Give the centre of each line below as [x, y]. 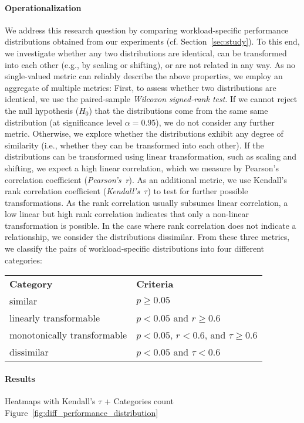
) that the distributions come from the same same [178, 110]
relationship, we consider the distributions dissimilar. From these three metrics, [147, 237]
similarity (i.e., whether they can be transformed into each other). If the [134, 145]
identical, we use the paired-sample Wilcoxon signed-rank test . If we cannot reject [151, 99]
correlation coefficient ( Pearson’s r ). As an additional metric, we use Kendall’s [146, 179]
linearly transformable [55, 318]
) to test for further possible [198, 191]
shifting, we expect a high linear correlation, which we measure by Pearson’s [142, 167]
